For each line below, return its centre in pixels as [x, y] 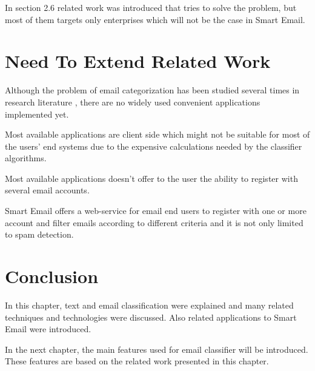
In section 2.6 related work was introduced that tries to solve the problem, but [151, 7]
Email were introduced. [48, 329]
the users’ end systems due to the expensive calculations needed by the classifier [154, 146]
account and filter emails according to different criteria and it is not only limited [154, 222]
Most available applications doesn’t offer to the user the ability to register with [151, 178]
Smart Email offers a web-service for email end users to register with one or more [156, 211]
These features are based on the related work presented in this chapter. [137, 361]
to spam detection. [39, 234]
